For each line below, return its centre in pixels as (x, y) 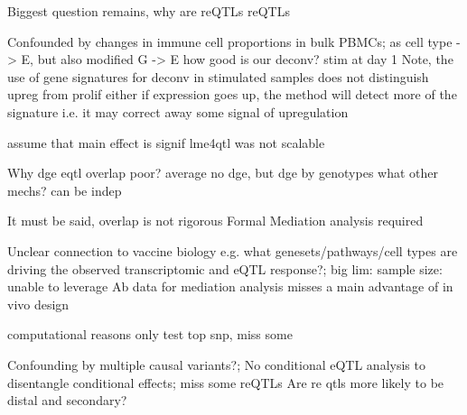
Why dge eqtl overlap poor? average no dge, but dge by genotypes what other (223, 173)
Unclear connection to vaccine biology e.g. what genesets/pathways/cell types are (233, 250)
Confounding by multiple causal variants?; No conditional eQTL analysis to (216, 364)
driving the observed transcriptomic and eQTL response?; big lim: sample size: (225, 268)
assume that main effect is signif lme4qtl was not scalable (166, 142)
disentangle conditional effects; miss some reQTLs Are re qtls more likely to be (226, 382)
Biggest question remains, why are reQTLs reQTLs (149, 11)
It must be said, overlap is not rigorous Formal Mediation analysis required (215, 221)
